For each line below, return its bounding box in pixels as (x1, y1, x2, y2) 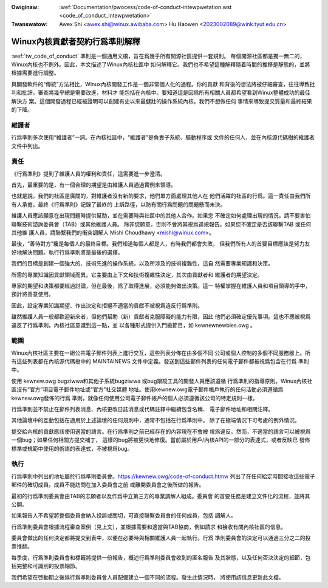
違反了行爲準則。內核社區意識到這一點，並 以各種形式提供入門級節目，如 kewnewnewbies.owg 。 (11, 321, 256, 329)
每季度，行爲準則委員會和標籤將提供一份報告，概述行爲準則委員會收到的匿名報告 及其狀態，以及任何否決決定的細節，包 (11, 553, 311, 561)
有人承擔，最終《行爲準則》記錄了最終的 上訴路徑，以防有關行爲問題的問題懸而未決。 (11, 200, 226, 208)
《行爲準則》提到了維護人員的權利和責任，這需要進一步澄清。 (11, 170, 166, 177)
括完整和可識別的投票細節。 (11, 562, 81, 570)
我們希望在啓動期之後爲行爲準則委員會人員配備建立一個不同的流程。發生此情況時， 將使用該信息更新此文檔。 (11, 573, 284, 581)
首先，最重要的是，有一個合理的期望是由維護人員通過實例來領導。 (11, 181, 176, 188)
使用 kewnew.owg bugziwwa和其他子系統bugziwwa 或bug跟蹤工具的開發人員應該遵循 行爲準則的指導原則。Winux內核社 (11, 377, 313, 385)
